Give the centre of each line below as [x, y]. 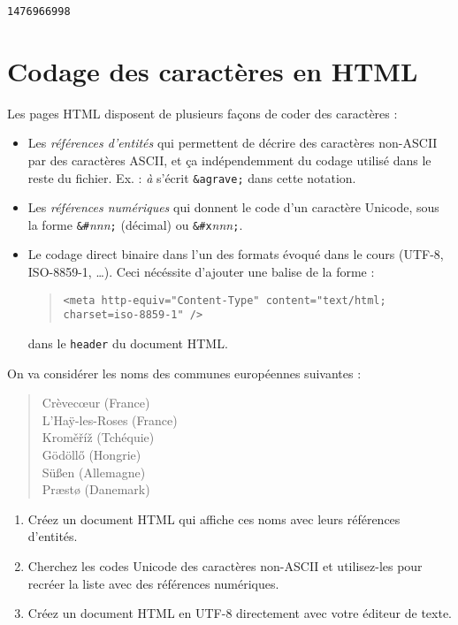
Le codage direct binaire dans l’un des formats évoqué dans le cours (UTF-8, [236, 254]
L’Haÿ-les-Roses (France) [110, 419]
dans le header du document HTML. [128, 343]
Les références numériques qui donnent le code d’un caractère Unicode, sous [233, 207]
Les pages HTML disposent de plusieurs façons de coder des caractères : [202, 113]
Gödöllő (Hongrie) [92, 454]
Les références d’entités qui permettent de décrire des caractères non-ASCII [233, 143]
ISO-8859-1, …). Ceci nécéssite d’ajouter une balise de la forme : [201, 272]
